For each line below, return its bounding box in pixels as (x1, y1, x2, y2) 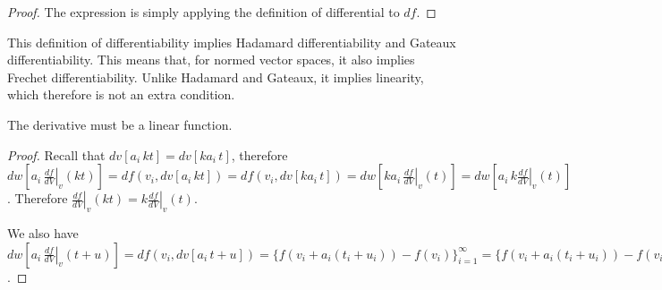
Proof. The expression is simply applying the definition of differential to (7, 3, 400, 21)
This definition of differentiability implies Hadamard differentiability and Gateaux (7, 32, 456, 51)
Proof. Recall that (7, 145, 106, 164)
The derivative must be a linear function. (7, 115, 233, 133)
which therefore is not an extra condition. (7, 85, 235, 104)
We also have (7, 223, 79, 242)
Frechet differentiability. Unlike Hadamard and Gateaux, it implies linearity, (7, 67, 424, 86)
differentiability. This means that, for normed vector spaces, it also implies (7, 50, 415, 69)
